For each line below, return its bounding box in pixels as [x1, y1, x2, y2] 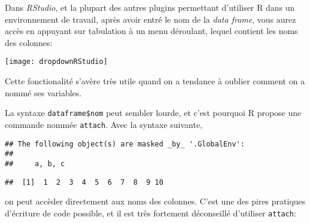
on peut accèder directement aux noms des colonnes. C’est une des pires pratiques [5, 195, 306, 207]
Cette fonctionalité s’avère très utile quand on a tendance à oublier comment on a [5, 75, 305, 87]
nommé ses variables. [5, 86, 82, 99]
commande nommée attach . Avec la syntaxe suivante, [5, 118, 203, 130]
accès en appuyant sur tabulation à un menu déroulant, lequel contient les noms [5, 25, 298, 37]
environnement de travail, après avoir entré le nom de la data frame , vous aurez [5, 13, 296, 25]
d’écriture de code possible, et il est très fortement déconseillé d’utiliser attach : [5, 206, 296, 219]
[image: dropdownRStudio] [5, 57, 108, 66]
